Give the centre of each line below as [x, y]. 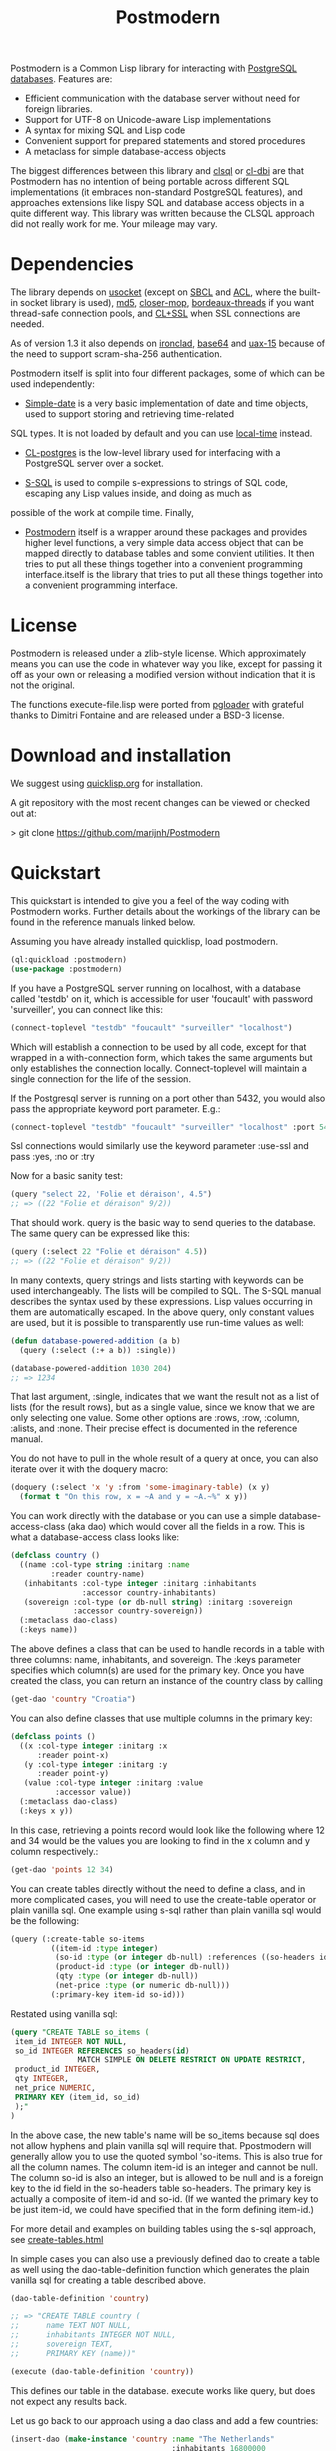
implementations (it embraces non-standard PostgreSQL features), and [156, 192]
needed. [27, 324]
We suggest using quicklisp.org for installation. [106, 783]
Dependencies [72, 264]
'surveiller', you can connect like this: [86, 1009]
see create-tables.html [57, 2239]
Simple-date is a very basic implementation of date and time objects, [166, 403]
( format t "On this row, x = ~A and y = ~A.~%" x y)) [133, 1497]
